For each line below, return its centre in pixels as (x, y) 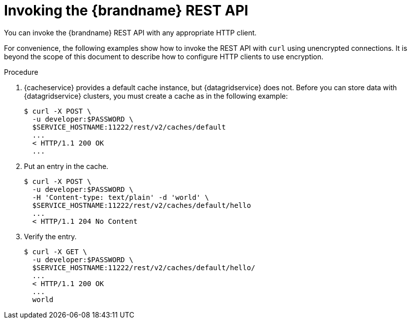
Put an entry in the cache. (66, 166)
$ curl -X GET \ (56, 251)
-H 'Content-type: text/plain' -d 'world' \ (120, 197)
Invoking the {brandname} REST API (126, 10)
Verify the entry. (50, 236)
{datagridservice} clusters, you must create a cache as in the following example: (156, 96)
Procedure (21, 72)
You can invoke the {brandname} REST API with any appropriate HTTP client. (130, 32)
